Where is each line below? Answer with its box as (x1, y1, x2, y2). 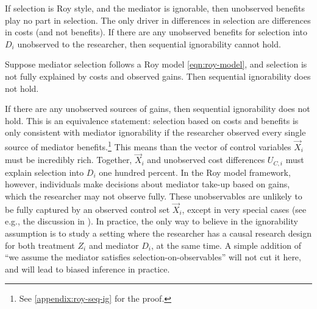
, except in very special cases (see (182, 203, 307, 215)
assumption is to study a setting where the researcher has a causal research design (5, 227, 312, 240)
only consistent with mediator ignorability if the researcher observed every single (5, 126, 306, 139)
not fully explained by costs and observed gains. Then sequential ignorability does (5, 69, 311, 82)
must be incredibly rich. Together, (5, 153, 132, 166)
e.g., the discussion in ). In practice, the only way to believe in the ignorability (5, 215, 298, 227)
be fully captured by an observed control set (5, 203, 170, 215)
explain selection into (5, 165, 84, 178)
